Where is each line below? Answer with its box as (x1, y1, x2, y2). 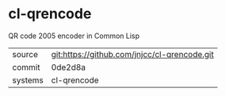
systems (12, 75, 44, 86)
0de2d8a (51, 61, 86, 72)
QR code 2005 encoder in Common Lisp (8, 31, 140, 40)
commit (12, 61, 40, 72)
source (12, 48, 38, 60)
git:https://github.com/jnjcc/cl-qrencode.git (51, 48, 214, 60)
